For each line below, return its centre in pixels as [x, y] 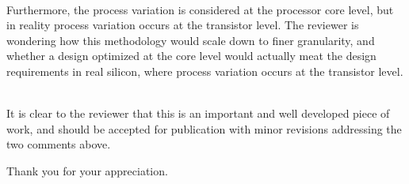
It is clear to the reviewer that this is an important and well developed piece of [198, 113]
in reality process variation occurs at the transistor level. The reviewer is [183, 25]
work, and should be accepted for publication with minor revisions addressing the [204, 128]
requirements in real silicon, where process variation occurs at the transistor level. [205, 71]
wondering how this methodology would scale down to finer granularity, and [191, 40]
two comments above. [59, 144]
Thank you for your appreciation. [87, 170]
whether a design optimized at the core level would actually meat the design [191, 56]
